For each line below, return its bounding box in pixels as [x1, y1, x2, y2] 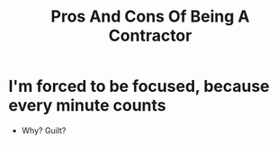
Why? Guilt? [21, 124, 67, 136]
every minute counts [8, 95, 166, 116]
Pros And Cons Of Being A [50, 6, 250, 27]
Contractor [108, 25, 193, 46]
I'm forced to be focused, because [8, 77, 271, 96]
